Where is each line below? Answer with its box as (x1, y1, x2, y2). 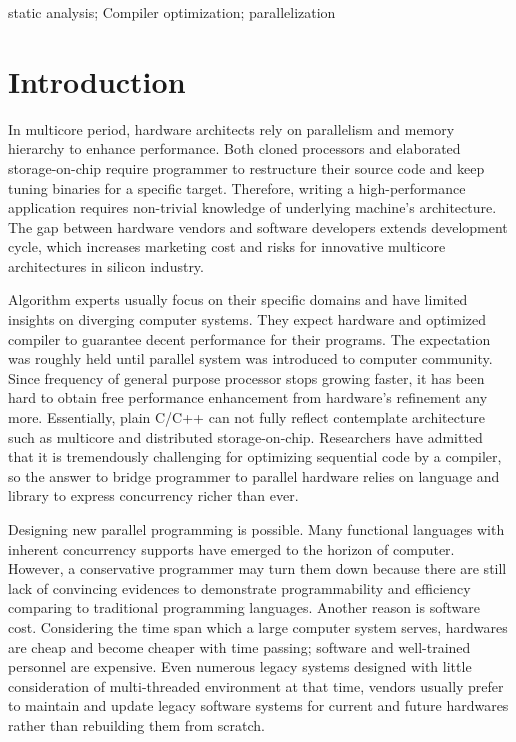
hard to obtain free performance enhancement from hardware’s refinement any (8, 387, 488, 408)
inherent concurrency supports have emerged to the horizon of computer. (8, 538, 455, 559)
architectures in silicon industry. (8, 255, 204, 276)
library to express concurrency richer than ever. (8, 485, 299, 506)
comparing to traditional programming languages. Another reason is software (8, 597, 480, 618)
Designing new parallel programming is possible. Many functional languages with (8, 519, 505, 539)
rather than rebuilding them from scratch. (8, 714, 265, 735)
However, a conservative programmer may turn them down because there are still (8, 558, 507, 579)
